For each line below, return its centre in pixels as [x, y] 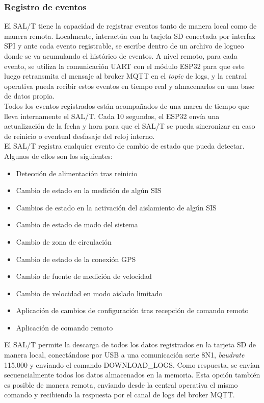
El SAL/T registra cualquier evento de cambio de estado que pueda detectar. [124, 146]
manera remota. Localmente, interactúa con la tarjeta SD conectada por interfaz [130, 35]
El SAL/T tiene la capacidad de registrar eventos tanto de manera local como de [130, 26]
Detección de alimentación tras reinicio [77, 173]
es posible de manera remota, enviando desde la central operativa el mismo [121, 384]
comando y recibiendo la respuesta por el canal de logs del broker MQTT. [120, 395]
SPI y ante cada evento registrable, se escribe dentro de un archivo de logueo [124, 46]
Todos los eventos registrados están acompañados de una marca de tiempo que [127, 105]
